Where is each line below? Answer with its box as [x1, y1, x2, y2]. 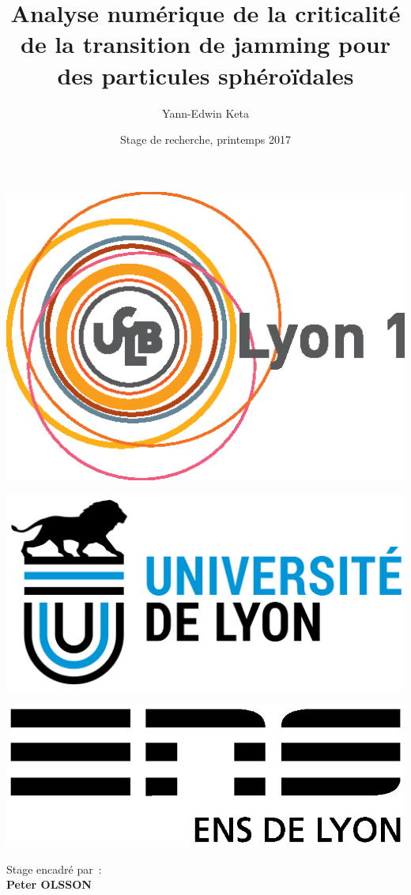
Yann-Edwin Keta [162, 104, 249, 121]
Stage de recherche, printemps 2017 [119, 131, 291, 148]
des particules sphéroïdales [57, 58, 354, 91]
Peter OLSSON [6, 876, 92, 893]
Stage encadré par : [6, 860, 102, 877]
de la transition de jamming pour [20, 28, 391, 60]
